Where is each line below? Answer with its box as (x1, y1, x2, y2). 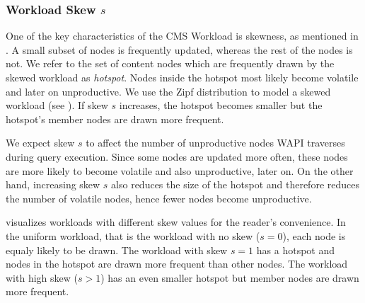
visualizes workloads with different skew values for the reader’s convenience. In (6, 215, 346, 229)
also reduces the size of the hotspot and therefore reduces (111, 177, 359, 192)
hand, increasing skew (6, 177, 100, 192)
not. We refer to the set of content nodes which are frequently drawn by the (6, 56, 335, 71)
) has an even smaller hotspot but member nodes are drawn (100, 270, 359, 285)
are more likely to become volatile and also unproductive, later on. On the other (6, 163, 354, 178)
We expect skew (6, 135, 75, 150)
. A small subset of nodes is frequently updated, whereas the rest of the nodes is (6, 42, 353, 57)
